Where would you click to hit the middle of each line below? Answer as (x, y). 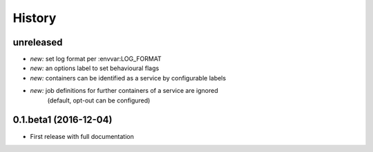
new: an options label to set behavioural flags (95, 68)
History (35, 18)
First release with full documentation (82, 136)
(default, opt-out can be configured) (99, 100)
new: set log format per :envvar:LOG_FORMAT (96, 59)
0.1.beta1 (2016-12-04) (63, 120)
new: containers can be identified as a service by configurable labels (128, 78)
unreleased (38, 42)
